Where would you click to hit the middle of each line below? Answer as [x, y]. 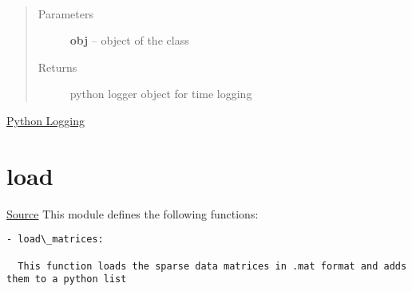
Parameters [65, 13]
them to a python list [67, 279]
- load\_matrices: [55, 240]
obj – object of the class [129, 40]
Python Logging [46, 120]
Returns [57, 67]
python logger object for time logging [161, 94]
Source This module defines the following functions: [133, 213]
